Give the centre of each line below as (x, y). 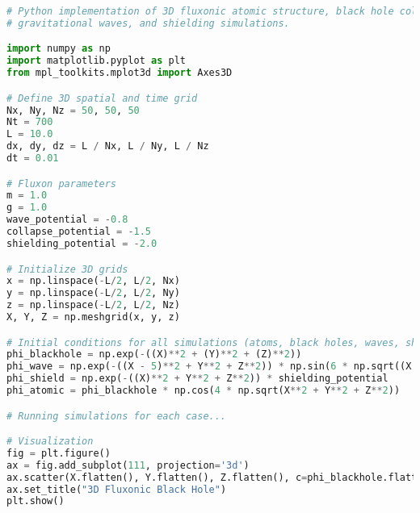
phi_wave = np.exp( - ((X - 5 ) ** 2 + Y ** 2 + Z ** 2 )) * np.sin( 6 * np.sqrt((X (209, 367)
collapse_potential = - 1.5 (79, 232)
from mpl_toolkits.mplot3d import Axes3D (120, 73)
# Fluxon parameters (62, 184)
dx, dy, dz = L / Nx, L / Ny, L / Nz (108, 146)
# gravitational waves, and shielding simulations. (148, 23)
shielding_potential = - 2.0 (82, 243)
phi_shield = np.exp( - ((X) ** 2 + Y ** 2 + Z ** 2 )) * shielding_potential (197, 379)
